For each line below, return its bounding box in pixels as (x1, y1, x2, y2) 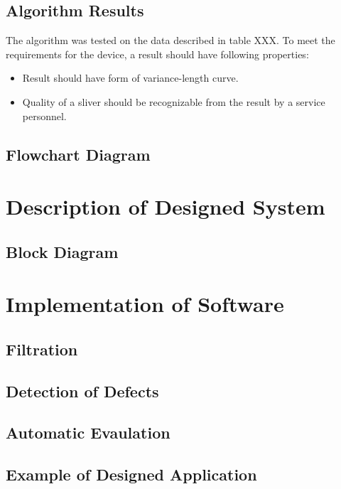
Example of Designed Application (6, 463, 257, 485)
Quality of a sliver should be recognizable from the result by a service (22, 94, 325, 109)
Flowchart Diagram (6, 143, 151, 165)
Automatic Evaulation (6, 421, 170, 444)
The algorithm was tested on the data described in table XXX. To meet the (6, 33, 335, 48)
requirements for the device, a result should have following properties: (6, 46, 309, 61)
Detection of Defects (6, 380, 159, 402)
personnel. (22, 108, 67, 123)
